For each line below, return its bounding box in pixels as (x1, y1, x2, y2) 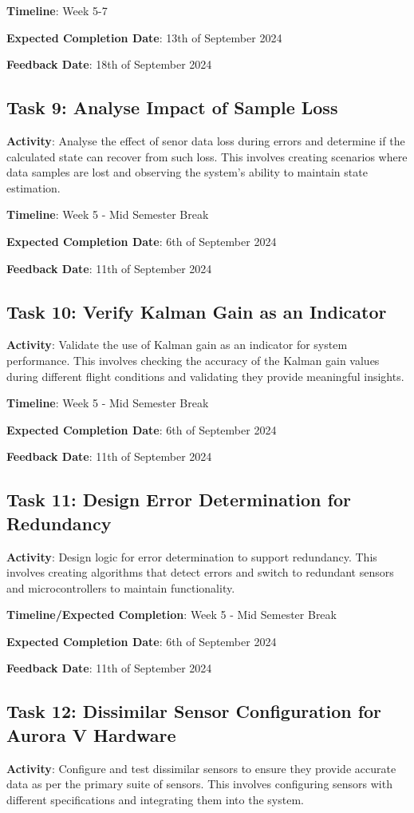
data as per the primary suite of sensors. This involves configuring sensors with (6, 775, 392, 792)
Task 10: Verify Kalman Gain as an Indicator (6, 299, 387, 323)
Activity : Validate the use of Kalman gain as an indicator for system (6, 336, 348, 353)
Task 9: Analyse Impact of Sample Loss (6, 95, 338, 120)
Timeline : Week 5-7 (6, 2, 108, 18)
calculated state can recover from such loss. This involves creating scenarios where (6, 148, 408, 165)
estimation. (6, 179, 61, 196)
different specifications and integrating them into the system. (6, 791, 304, 807)
